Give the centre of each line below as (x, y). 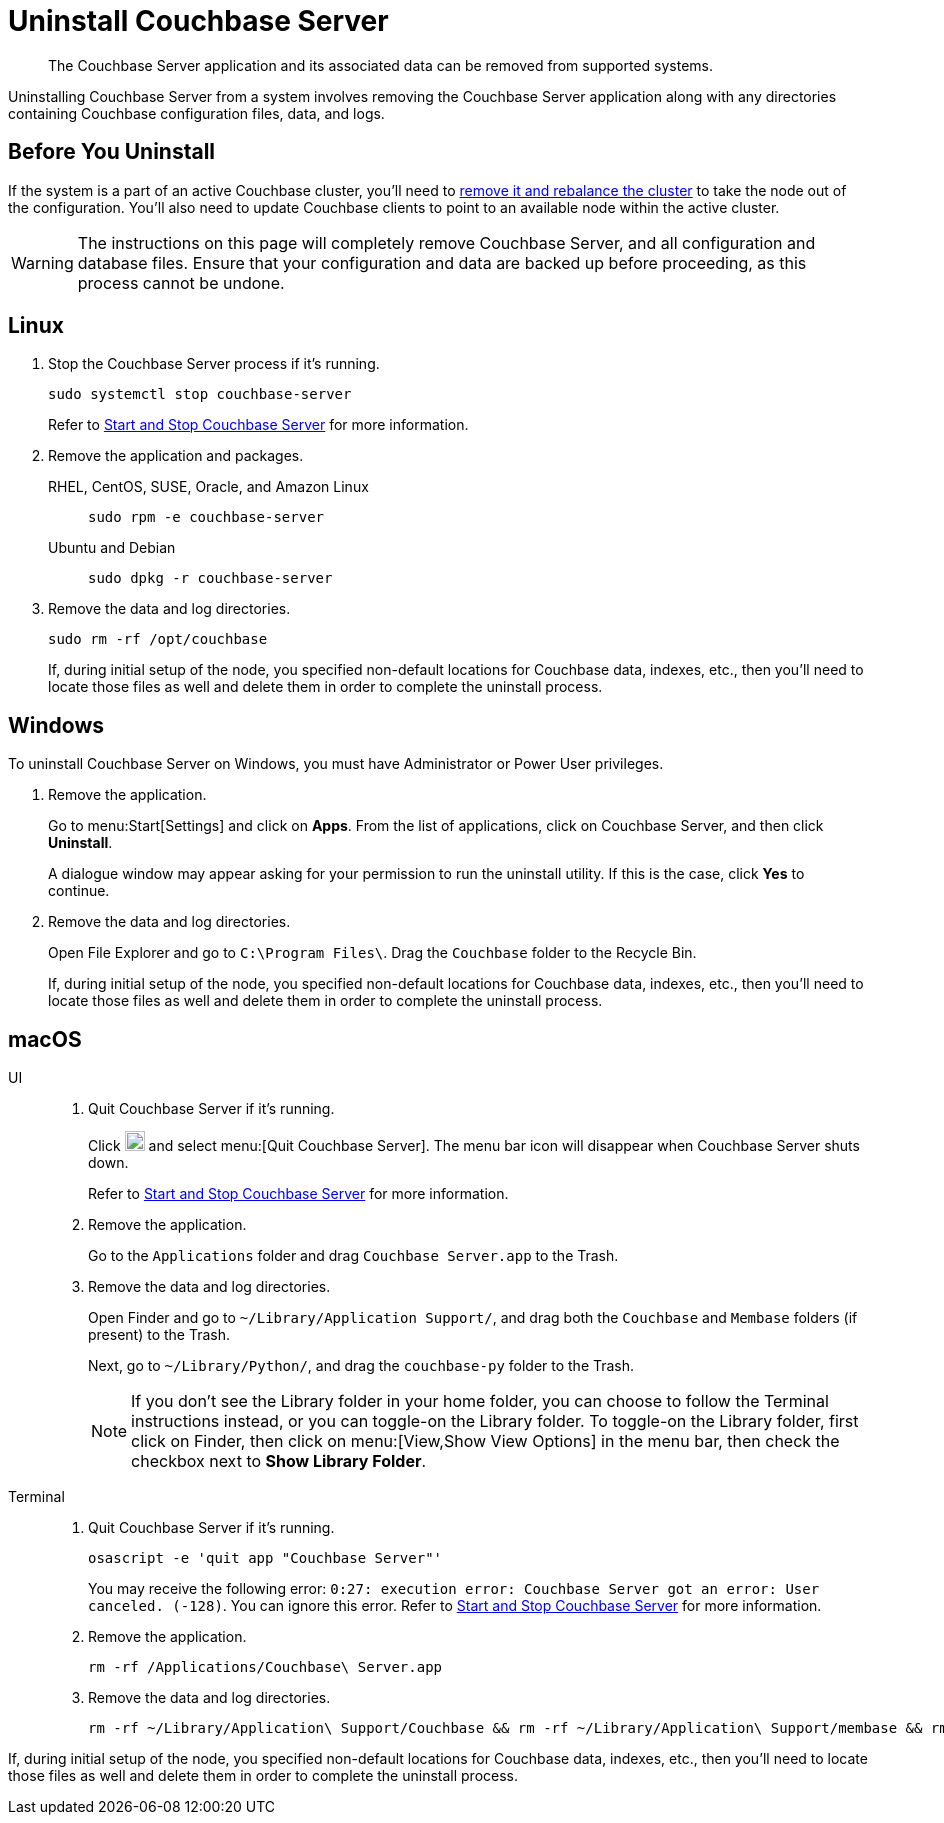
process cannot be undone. (181, 282)
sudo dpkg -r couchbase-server (210, 578)
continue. (79, 891)
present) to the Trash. (159, 1335)
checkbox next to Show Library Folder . (279, 1461)
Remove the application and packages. (176, 456)
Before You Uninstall (112, 152)
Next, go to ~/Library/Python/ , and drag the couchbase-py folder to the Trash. (361, 1366)
